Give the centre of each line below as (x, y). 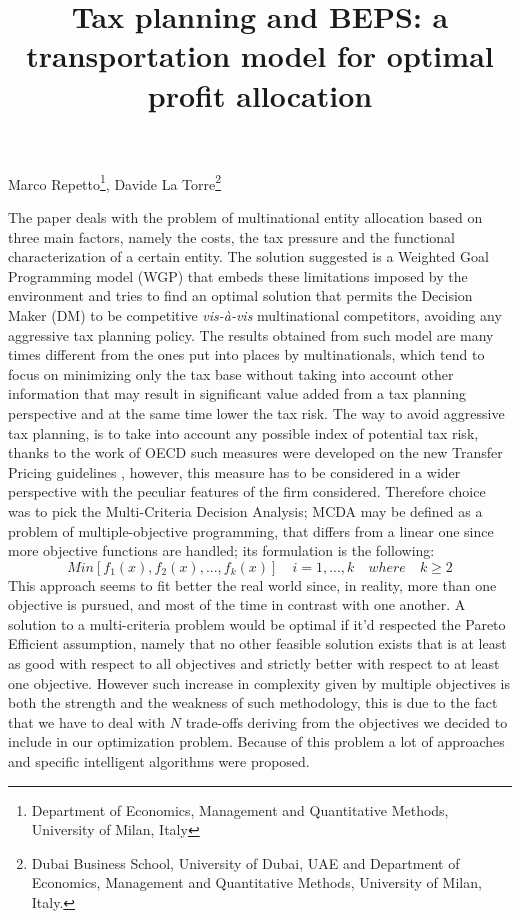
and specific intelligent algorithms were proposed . (159, 761)
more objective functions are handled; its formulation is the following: (221, 550)
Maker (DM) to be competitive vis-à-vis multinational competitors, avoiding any (255, 314)
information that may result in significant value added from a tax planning (237, 393)
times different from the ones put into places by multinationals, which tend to (246, 354)
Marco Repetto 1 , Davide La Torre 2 (115, 182)
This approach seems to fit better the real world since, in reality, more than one (252, 584)
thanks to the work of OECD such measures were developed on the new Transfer (255, 452)
